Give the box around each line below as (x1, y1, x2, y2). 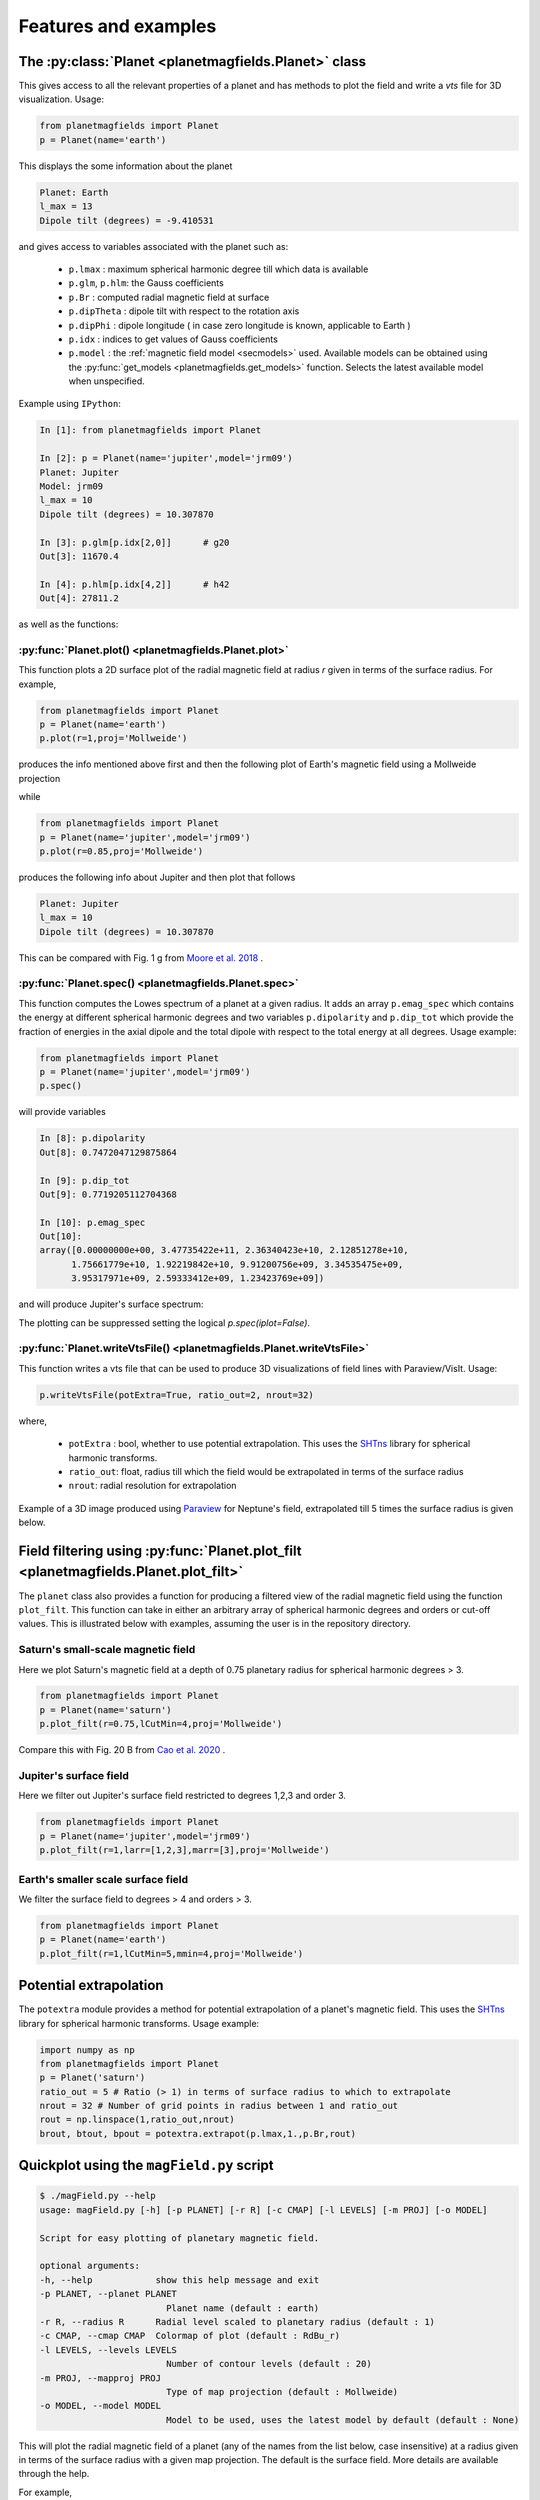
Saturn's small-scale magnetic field (18, 1643, 196, 1657)
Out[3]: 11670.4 (39, 550, 120, 562)
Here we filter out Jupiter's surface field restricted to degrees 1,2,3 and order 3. (18, 1790, 347, 1802)
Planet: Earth (39, 186, 109, 198)
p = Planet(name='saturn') (39, 1704, 172, 1715)
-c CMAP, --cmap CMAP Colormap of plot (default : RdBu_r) (39, 2330, 341, 2342)
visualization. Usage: (18, 93, 105, 105)
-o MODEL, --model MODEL (39, 2400, 162, 2412)
